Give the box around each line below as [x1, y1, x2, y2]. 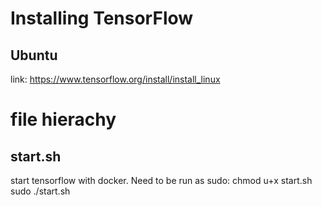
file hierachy [10, 108, 117, 131]
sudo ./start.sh [10, 185, 71, 197]
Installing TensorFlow [10, 7, 194, 30]
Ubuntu [10, 47, 58, 64]
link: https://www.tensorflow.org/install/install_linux [10, 73, 221, 85]
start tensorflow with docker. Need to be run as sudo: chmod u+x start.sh [10, 175, 313, 186]
